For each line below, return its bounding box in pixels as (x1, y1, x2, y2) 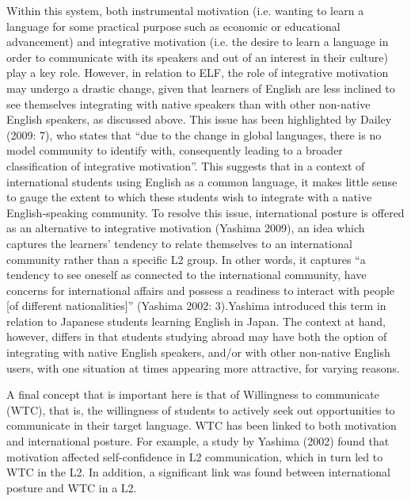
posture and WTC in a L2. (6, 479, 137, 495)
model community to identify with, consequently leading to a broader (6, 142, 343, 159)
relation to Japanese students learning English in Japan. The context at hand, (6, 312, 386, 329)
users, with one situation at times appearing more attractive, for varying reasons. (6, 359, 400, 376)
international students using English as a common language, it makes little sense (6, 173, 398, 189)
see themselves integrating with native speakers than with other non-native (6, 95, 371, 112)
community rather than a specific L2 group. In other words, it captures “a (6, 250, 366, 267)
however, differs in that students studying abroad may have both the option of (6, 328, 387, 345)
